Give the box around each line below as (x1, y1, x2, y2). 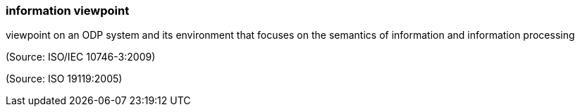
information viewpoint (6, 4, 130, 18)
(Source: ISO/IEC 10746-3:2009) (6, 51, 156, 63)
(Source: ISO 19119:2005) (6, 73, 123, 85)
